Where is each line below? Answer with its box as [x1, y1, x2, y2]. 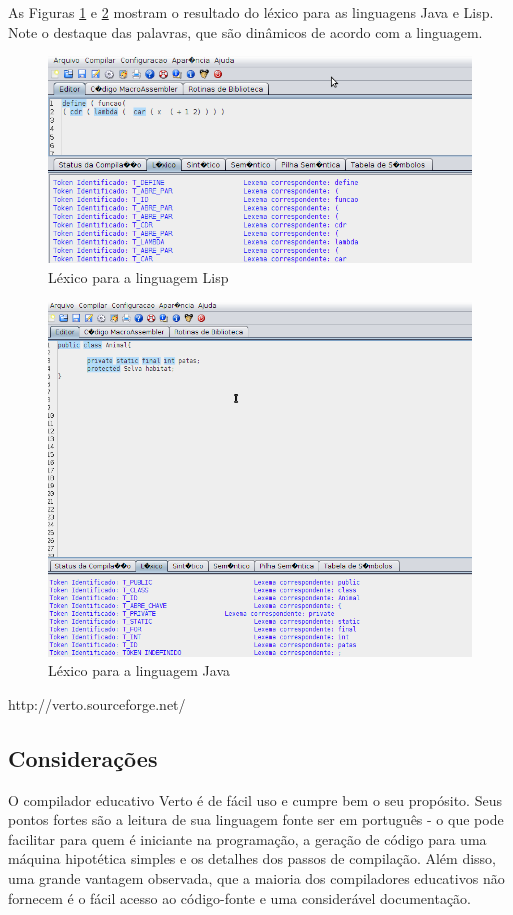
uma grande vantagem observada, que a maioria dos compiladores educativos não [8, 868, 505, 889]
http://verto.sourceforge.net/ [8, 693, 186, 714]
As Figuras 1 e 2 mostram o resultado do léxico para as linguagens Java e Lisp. [8, 2, 494, 22]
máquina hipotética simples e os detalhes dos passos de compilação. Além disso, [8, 848, 496, 869]
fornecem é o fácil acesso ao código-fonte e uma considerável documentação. [8, 887, 472, 908]
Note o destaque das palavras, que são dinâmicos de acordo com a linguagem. [8, 21, 483, 42]
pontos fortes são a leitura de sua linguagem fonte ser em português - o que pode [8, 809, 504, 830]
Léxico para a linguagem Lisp [48, 266, 229, 287]
